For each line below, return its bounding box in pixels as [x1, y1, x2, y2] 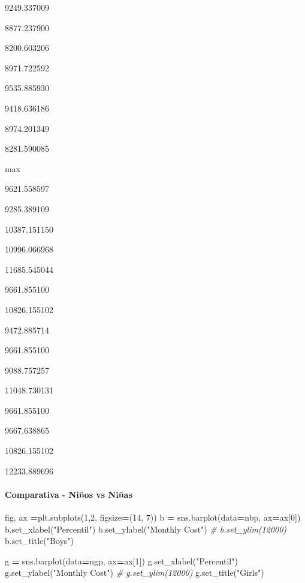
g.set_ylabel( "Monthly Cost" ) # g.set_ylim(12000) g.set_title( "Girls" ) [5, 566, 264, 579]
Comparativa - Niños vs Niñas [5, 488, 132, 500]
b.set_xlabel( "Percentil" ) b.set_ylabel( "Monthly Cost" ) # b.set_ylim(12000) [5, 522, 287, 535]
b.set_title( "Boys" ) [5, 534, 74, 547]
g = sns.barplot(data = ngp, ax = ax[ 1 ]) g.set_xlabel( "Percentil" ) [5, 554, 238, 567]
